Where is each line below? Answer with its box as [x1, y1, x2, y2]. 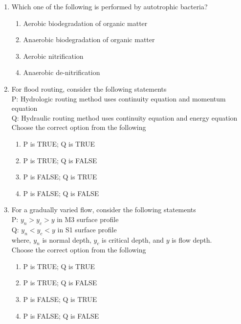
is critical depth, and [102, 234, 164, 245]
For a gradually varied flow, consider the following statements [11, 204, 196, 215]
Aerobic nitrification [23, 50, 84, 61]
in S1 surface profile [57, 224, 117, 234]
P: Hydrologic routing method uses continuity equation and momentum [11, 93, 226, 103]
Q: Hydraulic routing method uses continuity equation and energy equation [11, 112, 238, 123]
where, [11, 234, 31, 245]
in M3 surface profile [57, 214, 119, 224]
